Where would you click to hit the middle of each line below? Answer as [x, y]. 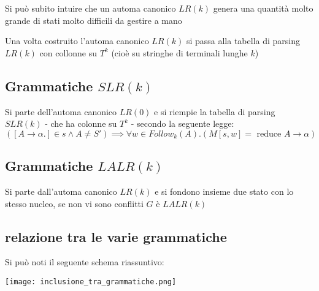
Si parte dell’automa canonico [61, 111]
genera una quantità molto [263, 8]
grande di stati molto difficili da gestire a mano [94, 20]
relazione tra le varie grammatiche [116, 236]
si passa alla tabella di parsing [243, 41]
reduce [269, 134]
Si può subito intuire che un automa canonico [90, 8]
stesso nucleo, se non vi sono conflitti [74, 203]
